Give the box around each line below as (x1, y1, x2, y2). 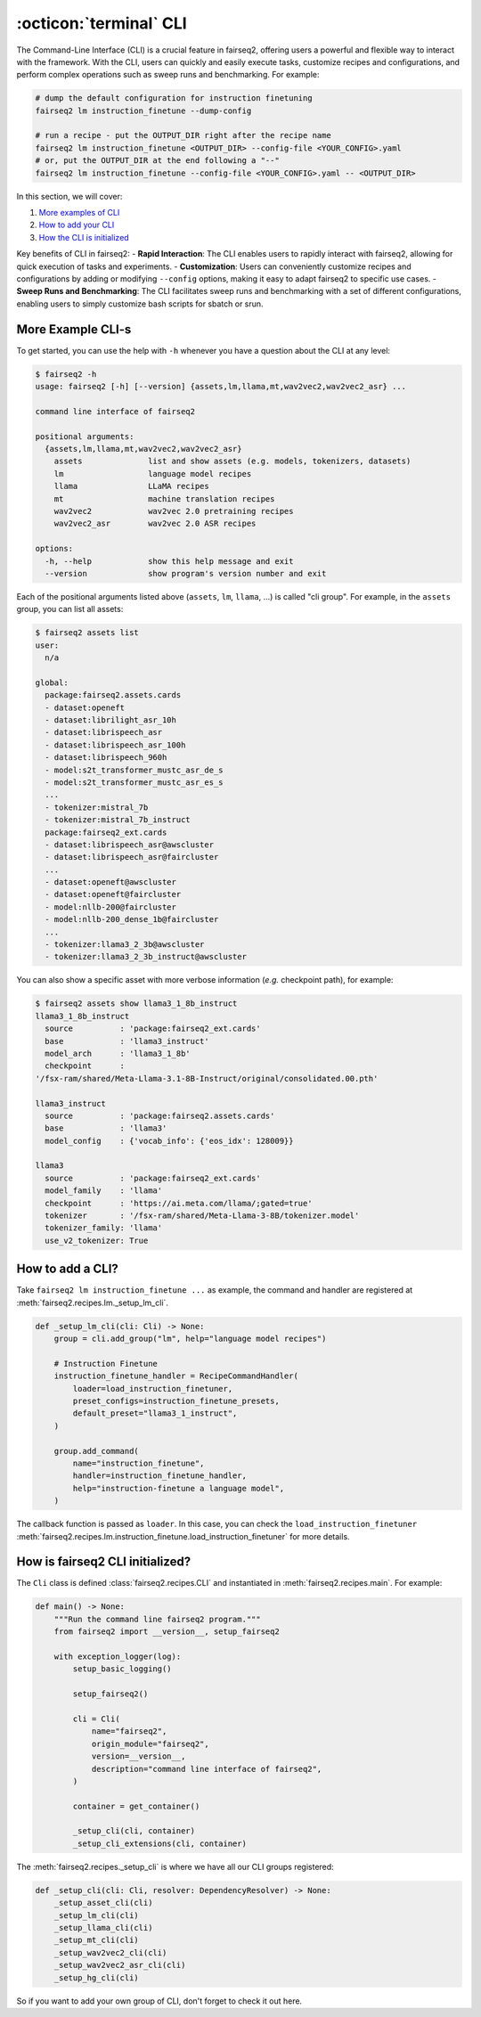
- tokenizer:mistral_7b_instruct (45, 815, 191, 825)
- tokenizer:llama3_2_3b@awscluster (45, 940, 205, 950)
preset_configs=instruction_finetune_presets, (72, 1396, 280, 1407)
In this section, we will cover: (16, 191, 123, 201)
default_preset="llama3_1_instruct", (72, 1409, 238, 1418)
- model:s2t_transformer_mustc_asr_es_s (45, 777, 224, 788)
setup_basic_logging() (72, 1664, 173, 1674)
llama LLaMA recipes (53, 481, 209, 492)
